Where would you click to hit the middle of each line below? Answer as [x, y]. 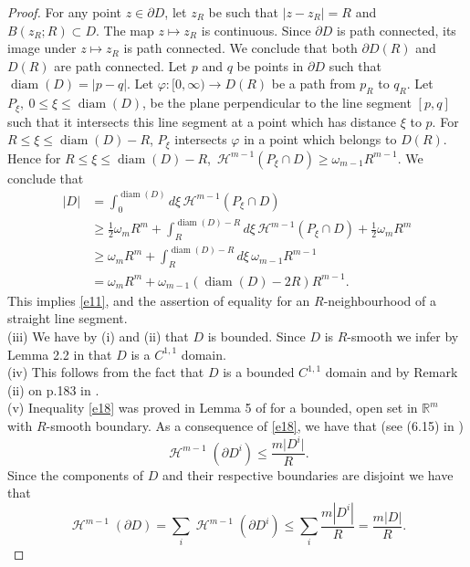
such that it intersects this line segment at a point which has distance [202, 121]
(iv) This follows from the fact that [106, 372]
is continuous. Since [256, 30]
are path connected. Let [121, 65]
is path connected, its [397, 30]
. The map [125, 30]
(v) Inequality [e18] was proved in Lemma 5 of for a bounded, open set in [213, 408]
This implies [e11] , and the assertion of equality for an [159, 300]
